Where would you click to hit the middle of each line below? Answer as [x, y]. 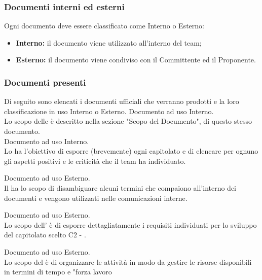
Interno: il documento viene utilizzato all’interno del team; [109, 42]
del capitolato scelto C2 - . [45, 235]
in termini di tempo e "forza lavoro [58, 272]
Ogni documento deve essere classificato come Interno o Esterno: [104, 26]
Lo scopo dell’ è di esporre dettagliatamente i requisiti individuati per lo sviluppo [130, 224]
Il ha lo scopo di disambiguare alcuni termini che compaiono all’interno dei [120, 187]
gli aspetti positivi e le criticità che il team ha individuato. [95, 161]
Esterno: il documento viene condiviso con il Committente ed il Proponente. [136, 60]
